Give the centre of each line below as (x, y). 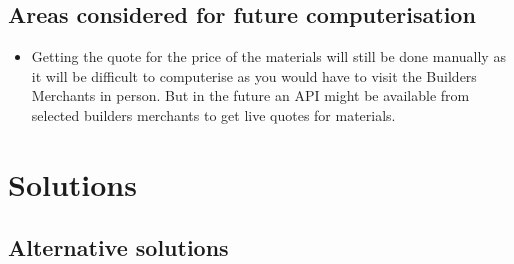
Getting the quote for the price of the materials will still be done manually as (268, 56)
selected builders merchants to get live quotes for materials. (213, 114)
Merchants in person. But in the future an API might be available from (250, 95)
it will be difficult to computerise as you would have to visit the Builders (254, 75)
